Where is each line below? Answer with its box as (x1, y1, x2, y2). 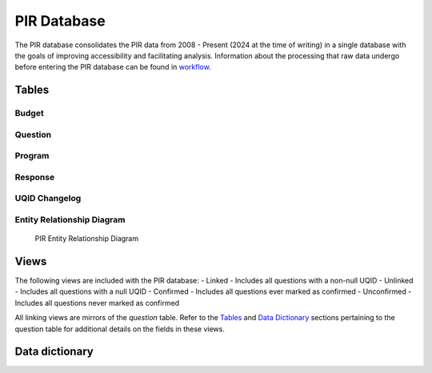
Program (14, 150, 50, 162)
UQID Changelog (14, 193, 82, 204)
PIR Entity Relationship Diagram (34, 234, 139, 243)
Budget (14, 108, 44, 119)
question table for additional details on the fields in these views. (14, 324, 226, 334)
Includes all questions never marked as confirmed (14, 298, 180, 307)
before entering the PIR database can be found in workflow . (14, 62, 211, 72)
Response (14, 171, 55, 182)
